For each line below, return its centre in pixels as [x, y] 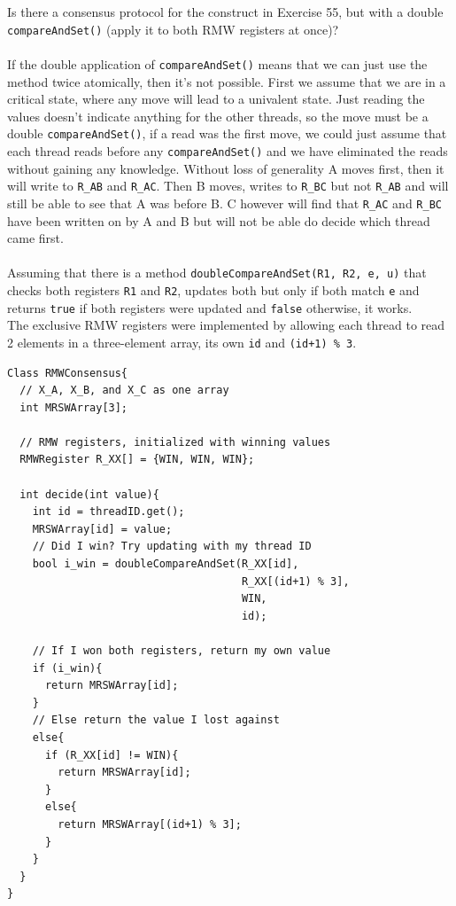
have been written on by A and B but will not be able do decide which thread [219, 220]
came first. [35, 238]
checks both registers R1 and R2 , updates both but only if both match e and [213, 289]
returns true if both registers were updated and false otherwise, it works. [210, 307]
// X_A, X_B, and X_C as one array [124, 391]
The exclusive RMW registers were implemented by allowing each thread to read [226, 325]
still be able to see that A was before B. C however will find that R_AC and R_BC [224, 203]
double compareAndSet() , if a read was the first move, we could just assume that [227, 133]
